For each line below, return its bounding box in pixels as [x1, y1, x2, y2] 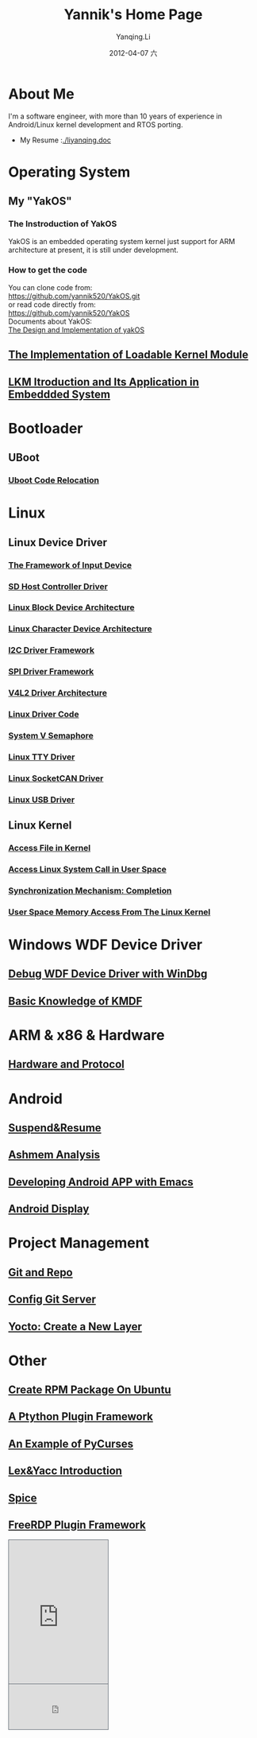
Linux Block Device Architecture [8, 602, 135, 613]
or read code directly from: [8, 300, 97, 309]
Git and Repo [8, 1266, 73, 1279]
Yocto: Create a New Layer [8, 1320, 143, 1333]
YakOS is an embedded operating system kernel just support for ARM [8, 236, 236, 246]
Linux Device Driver [8, 535, 108, 549]
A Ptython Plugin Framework [8, 1410, 153, 1424]
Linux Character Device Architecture [8, 623, 152, 634]
